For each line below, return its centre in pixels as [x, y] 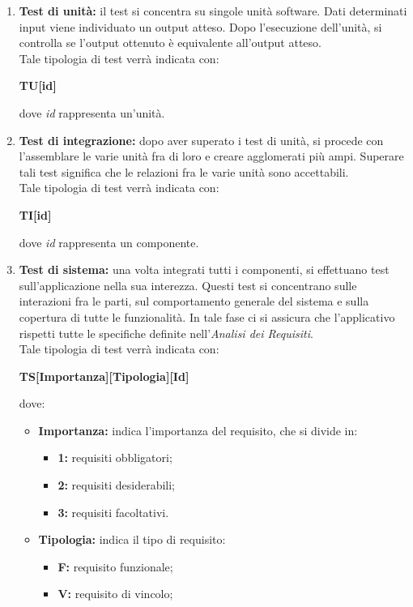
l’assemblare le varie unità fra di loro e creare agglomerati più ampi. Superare [211, 156]
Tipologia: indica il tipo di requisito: [132, 539]
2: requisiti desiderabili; [117, 485]
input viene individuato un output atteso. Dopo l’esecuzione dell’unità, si [200, 26]
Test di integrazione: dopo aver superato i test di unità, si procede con [201, 140]
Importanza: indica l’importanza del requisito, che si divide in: [198, 430]
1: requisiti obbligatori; [115, 457]
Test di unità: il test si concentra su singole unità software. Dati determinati [213, 11]
